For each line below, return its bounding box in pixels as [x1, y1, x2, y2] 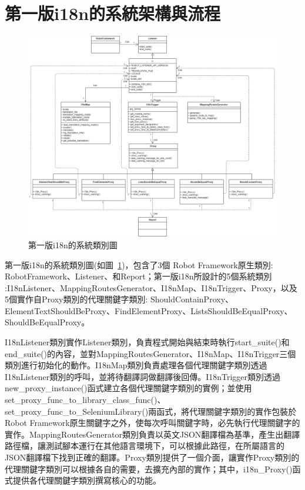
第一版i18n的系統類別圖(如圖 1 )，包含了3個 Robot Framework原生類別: [5, 258, 273, 271]
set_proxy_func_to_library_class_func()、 [5, 394, 166, 406]
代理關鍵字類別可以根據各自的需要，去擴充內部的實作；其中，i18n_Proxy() [5, 462, 293, 475]
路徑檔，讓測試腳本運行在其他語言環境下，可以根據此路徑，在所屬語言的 [5, 439, 284, 452]
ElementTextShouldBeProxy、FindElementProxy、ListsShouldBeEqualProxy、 [5, 304, 293, 316]
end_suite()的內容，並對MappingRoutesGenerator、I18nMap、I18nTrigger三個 [5, 347, 296, 359]
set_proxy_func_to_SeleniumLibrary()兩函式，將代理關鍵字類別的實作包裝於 [5, 405, 297, 417]
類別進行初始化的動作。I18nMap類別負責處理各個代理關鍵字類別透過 [5, 359, 267, 371]
